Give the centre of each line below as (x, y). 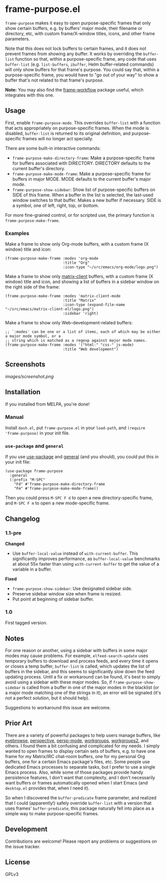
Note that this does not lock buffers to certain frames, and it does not (76, 48)
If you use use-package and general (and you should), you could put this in (82, 457)
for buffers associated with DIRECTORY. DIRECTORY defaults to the (81, 163)
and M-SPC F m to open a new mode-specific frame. (57, 503)
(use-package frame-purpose (34, 471)
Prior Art (19, 723)
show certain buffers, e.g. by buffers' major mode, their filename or (74, 28)
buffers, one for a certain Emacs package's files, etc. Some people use (78, 762)
